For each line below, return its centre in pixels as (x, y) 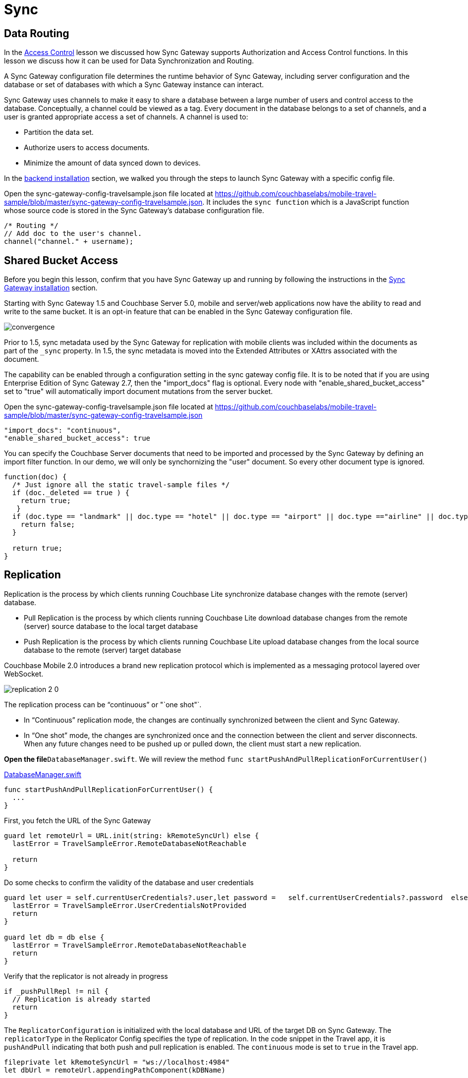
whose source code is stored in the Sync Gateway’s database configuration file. (134, 211)
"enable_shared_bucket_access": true (77, 438)
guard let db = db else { (54, 937)
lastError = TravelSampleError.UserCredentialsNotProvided (129, 905)
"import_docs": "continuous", (63, 430)
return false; (48, 525)
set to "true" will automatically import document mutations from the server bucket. (139, 392)
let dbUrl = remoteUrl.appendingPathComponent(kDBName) (115, 1070)
